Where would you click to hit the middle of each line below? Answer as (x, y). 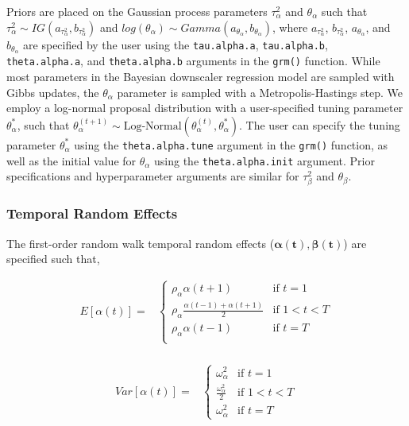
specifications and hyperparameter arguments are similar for (153, 176)
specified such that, (53, 259)
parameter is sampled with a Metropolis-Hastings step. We (260, 92)
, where (290, 27)
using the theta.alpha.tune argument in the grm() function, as (231, 144)
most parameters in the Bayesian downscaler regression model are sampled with (201, 77)
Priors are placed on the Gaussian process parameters (137, 11)
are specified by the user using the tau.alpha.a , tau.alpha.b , (176, 44)
